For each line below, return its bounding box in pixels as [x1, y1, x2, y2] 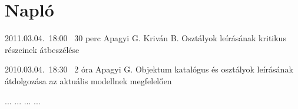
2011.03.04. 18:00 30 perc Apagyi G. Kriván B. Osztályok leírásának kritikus [5, 32, 286, 44]
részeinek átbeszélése [5, 43, 80, 55]
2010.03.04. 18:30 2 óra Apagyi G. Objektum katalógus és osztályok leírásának [5, 63, 293, 75]
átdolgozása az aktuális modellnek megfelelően [5, 74, 172, 87]
